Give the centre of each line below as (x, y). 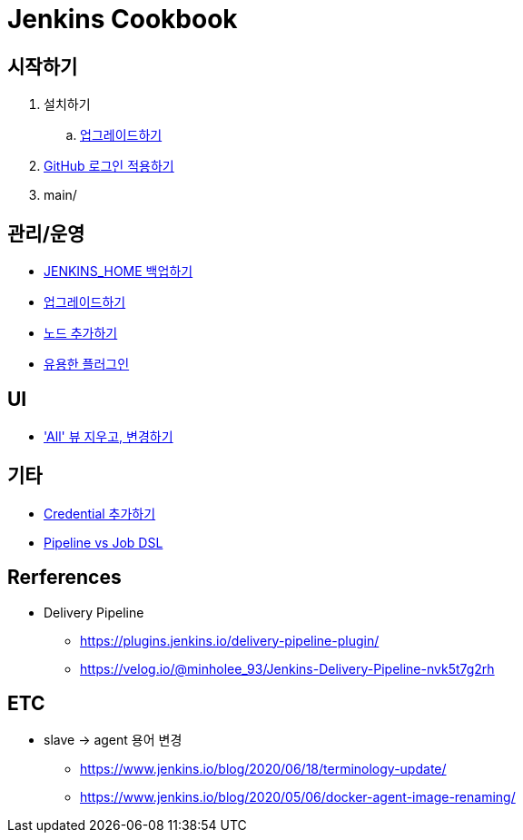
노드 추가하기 (81, 333)
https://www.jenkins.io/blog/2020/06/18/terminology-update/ (263, 769)
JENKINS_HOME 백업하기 (118, 272)
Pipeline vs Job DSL (104, 542)
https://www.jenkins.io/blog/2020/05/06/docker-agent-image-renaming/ (298, 797)
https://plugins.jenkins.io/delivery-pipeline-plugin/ (230, 640)
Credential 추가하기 (100, 513)
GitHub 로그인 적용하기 (109, 166)
